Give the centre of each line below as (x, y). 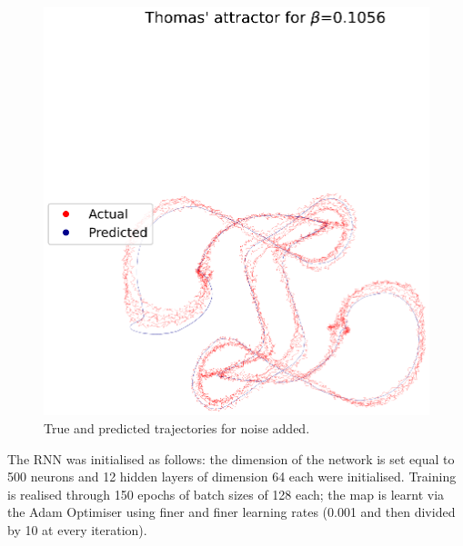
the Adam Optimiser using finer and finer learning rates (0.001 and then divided (231, 512)
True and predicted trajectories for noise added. (177, 428)
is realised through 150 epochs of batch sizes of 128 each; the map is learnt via (226, 494)
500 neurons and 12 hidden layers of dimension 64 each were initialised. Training (232, 477)
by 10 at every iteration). (77, 529)
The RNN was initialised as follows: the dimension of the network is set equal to (231, 458)
